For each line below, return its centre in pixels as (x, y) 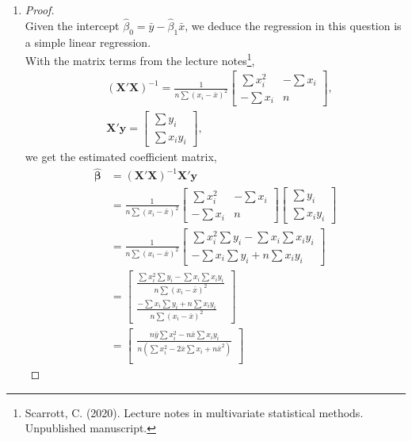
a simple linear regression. (88, 42)
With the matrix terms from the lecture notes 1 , (140, 59)
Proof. (40, 10)
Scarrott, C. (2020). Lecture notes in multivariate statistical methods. (194, 412)
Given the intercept (72, 25)
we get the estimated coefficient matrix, (121, 157)
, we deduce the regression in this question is (293, 25)
